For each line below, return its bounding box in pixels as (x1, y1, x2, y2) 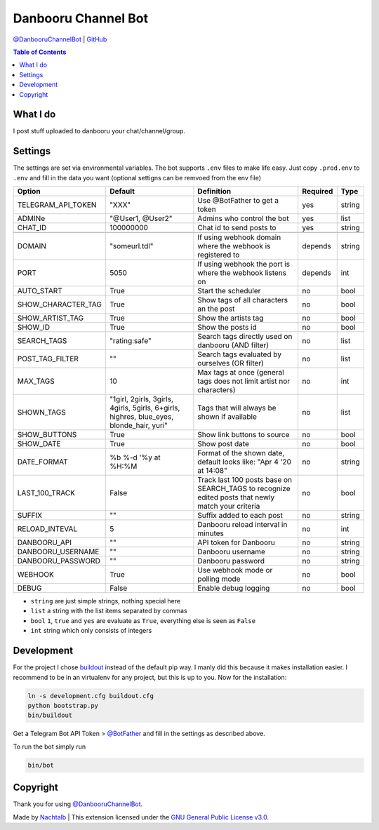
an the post (197, 304, 235, 314)
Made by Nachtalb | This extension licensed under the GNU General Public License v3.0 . (13, 812, 270, 821)
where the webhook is (197, 241, 271, 251)
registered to (197, 250, 240, 260)
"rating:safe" (109, 336, 152, 346)
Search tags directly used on (197, 332, 293, 342)
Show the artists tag (197, 313, 264, 323)
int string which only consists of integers (30, 627, 152, 635)
